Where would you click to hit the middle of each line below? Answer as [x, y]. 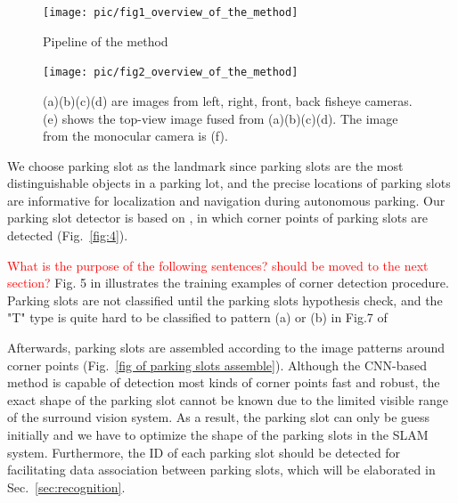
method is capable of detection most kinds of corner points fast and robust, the [224, 382]
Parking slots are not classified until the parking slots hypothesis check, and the [225, 300]
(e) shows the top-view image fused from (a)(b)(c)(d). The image [221, 118]
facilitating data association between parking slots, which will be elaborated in [221, 470]
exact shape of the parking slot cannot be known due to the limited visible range [228, 399]
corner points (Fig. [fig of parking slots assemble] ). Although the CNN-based [217, 365]
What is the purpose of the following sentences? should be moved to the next [218, 265]
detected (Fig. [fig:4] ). [68, 235]
